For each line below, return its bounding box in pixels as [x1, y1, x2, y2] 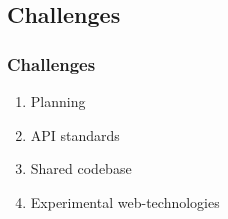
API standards [30, 124, 120, 145]
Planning [30, 91, 86, 111]
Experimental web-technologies [30, 191, 220, 212]
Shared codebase [30, 158, 132, 179]
